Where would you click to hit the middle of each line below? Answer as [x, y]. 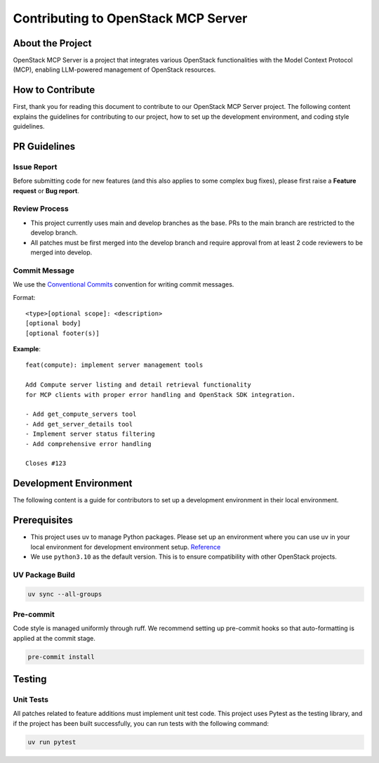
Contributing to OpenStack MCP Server [130, 18]
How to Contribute [54, 90]
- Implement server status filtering [91, 434]
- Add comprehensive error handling [88, 444]
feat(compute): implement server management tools [114, 365]
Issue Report [35, 167]
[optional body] [53, 324]
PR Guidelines [44, 146]
